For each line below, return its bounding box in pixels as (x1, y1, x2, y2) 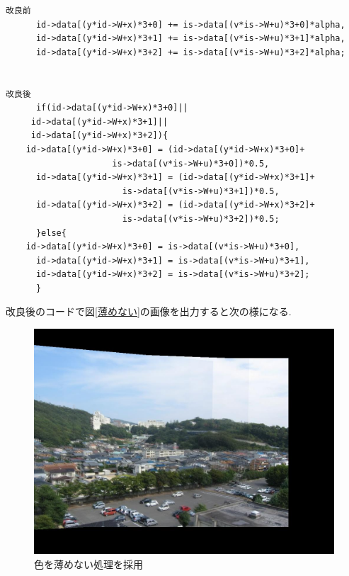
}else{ (35, 227, 67, 238)
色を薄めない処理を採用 (34, 556, 143, 571)
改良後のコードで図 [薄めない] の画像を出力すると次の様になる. (6, 304, 292, 319)
